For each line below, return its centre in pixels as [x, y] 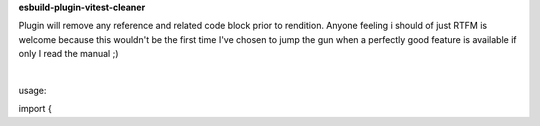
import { [35, 109]
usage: [32, 90]
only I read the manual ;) [68, 54]
